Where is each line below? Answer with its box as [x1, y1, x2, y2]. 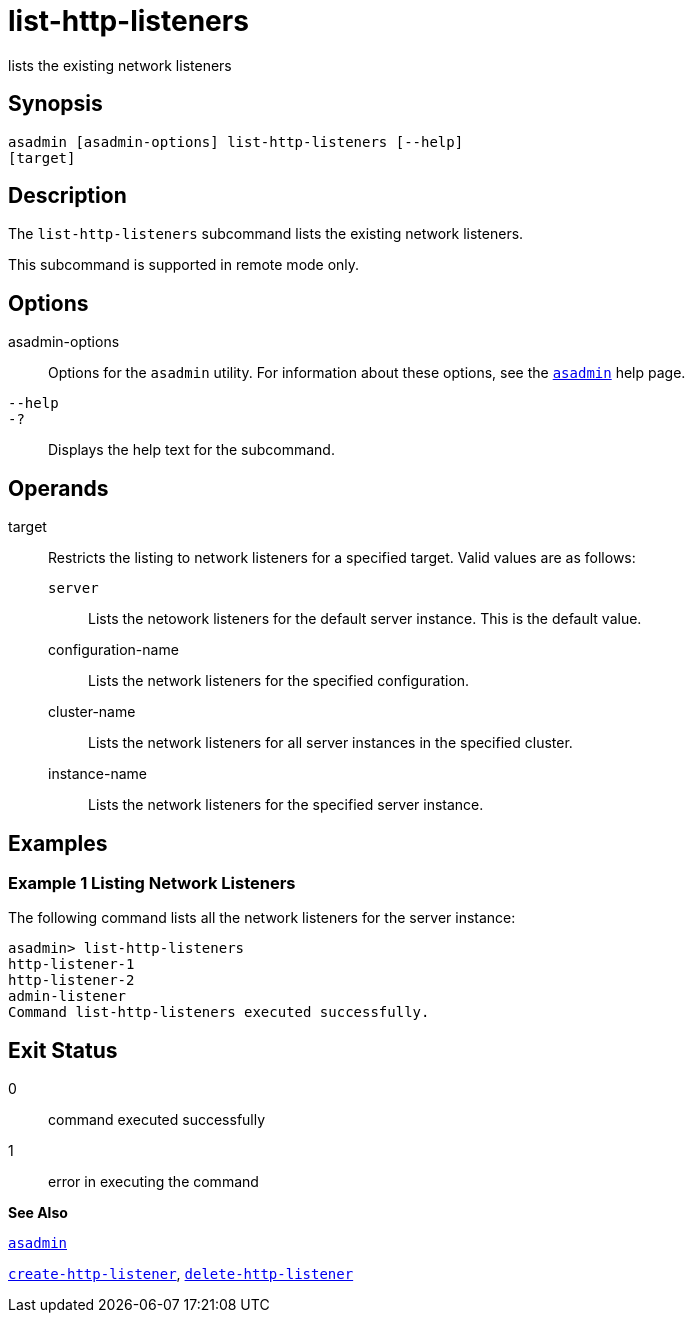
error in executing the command [48, 1173, 259, 1191]
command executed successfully [48, 1111, 266, 1129]
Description [8, 183, 127, 209]
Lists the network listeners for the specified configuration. [88, 672, 470, 690]
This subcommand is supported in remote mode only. [8, 256, 360, 274]
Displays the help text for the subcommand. [48, 441, 335, 459]
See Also [8, 1204, 68, 1222]
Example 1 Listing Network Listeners [8, 872, 296, 893]
